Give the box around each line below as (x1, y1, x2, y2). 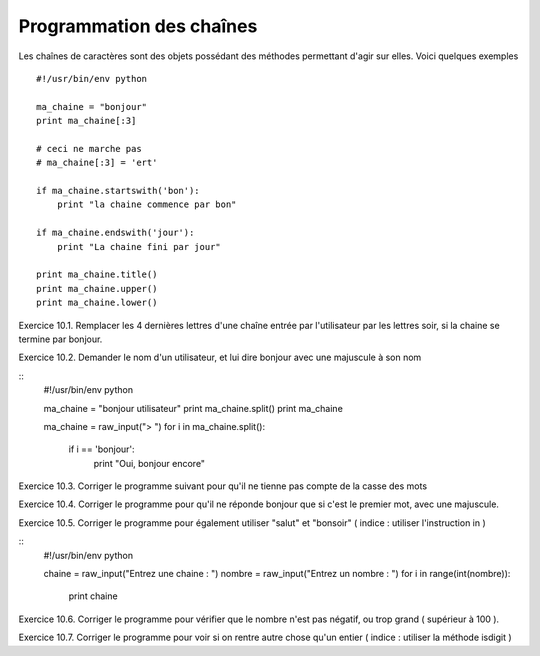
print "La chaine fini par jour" (56, 241, 222, 252)
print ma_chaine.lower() (36, 297, 158, 309)
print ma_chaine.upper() (36, 283, 158, 294)
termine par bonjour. (18, 333, 103, 345)
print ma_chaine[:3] (36, 115, 137, 127)
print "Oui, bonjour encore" (93, 457, 205, 469)
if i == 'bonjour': (68, 443, 135, 455)
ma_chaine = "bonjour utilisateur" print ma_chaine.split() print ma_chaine (43, 402, 344, 414)
